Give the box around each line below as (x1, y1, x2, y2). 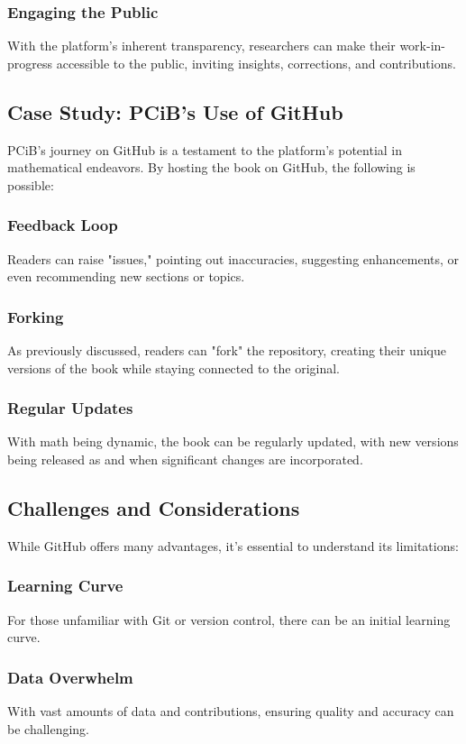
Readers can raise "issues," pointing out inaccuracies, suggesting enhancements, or (7, 249, 460, 268)
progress (7, 53, 53, 72)
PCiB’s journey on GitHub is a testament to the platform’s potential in (7, 140, 403, 159)
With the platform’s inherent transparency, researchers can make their (7, 36, 396, 55)
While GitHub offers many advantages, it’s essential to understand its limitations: (7, 536, 459, 555)
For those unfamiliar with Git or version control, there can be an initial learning (7, 610, 451, 629)
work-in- (399, 36, 445, 55)
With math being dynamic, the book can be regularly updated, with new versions (7, 432, 459, 451)
